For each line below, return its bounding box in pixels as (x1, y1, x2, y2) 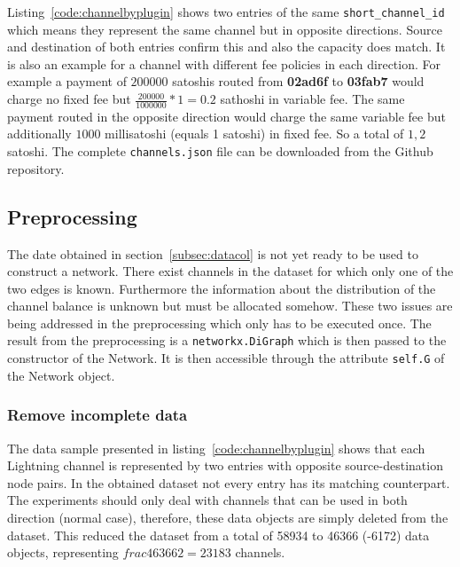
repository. (7, 159, 65, 177)
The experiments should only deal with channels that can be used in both (7, 491, 408, 509)
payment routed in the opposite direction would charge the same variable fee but (7, 106, 446, 125)
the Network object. (7, 366, 115, 384)
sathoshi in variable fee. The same (220, 90, 405, 108)
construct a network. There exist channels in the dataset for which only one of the (7, 262, 454, 280)
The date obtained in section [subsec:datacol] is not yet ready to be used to (7, 244, 418, 263)
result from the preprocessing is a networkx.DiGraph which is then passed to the (7, 331, 447, 350)
